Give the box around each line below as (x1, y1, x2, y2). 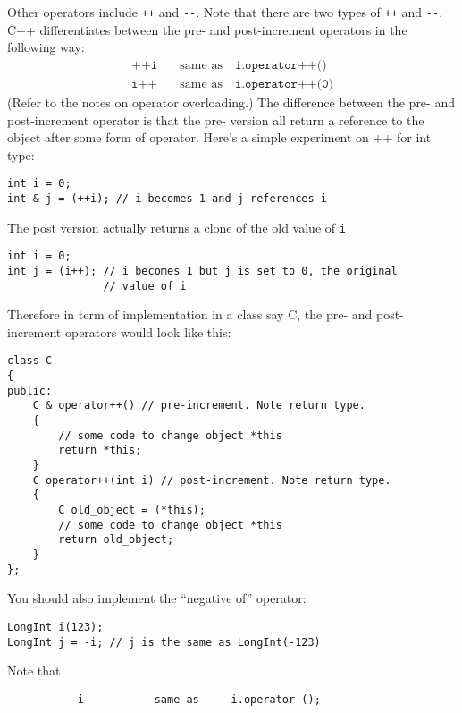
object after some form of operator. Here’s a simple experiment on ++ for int (7, 128, 432, 147)
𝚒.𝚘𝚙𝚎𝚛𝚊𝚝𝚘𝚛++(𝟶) (234, 77, 333, 90)
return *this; (58, 444, 142, 457)
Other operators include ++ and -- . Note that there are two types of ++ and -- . (7, 3, 443, 21)
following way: (7, 38, 85, 56)
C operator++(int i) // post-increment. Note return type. (32, 473, 391, 487)
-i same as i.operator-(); (71, 692, 321, 706)
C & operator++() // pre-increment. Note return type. (32, 399, 365, 412)
